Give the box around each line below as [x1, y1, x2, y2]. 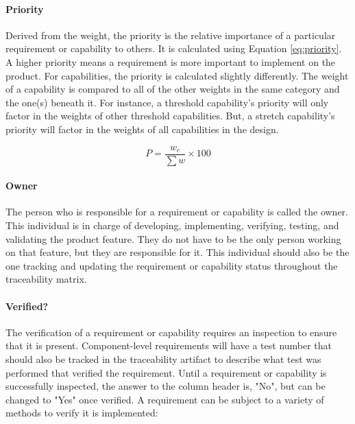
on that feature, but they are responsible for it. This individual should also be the [5, 245, 350, 259]
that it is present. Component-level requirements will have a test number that [5, 338, 332, 353]
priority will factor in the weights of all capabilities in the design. [5, 121, 279, 136]
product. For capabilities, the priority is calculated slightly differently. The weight [5, 68, 349, 82]
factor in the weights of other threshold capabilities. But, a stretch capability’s [5, 108, 335, 123]
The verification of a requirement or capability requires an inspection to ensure [5, 325, 337, 339]
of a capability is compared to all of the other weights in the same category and [5, 82, 340, 96]
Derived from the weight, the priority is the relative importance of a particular [5, 27, 336, 42]
